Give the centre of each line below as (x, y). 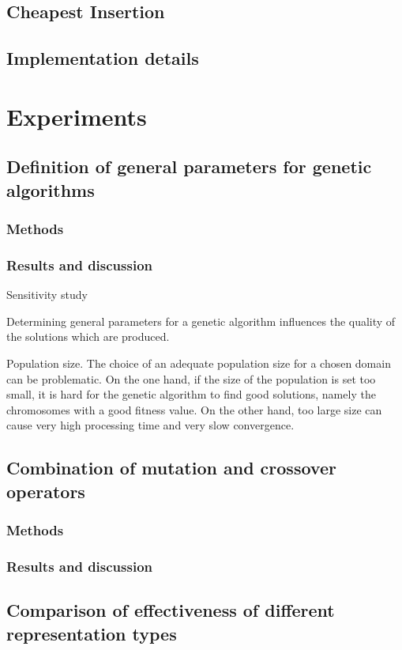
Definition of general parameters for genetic (189, 166)
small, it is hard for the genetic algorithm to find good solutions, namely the (191, 394)
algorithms (51, 189)
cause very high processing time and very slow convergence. (150, 425)
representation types (92, 633)
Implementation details (103, 58)
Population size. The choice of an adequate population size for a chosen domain (199, 363)
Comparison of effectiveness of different (171, 610)
